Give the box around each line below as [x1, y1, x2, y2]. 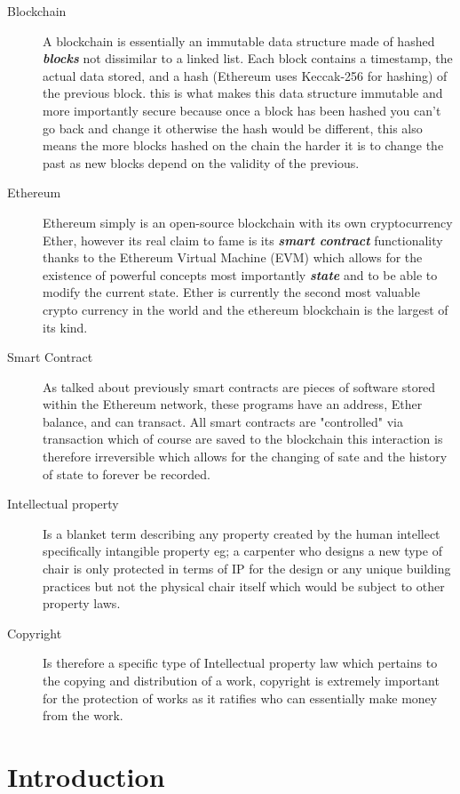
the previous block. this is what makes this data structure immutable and [43, 84, 443, 102]
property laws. [43, 594, 121, 613]
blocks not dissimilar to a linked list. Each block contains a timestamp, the [43, 49, 453, 68]
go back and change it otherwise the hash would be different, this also [43, 118, 423, 137]
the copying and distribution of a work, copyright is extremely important [43, 671, 440, 689]
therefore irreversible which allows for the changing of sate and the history [43, 447, 448, 466]
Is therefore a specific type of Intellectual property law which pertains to [43, 654, 438, 672]
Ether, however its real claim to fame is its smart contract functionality [43, 230, 443, 249]
